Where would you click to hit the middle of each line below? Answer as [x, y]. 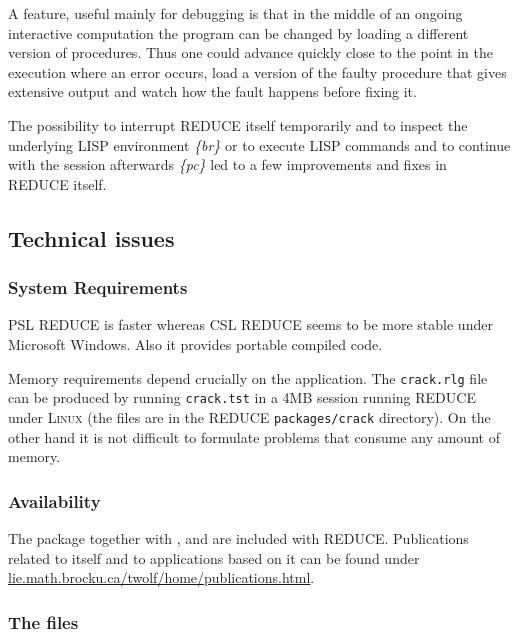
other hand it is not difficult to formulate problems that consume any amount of [254, 436]
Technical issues [91, 237]
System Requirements [98, 287]
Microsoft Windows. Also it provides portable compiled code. [195, 343]
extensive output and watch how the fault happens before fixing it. [212, 91]
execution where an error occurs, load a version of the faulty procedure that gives [257, 71]
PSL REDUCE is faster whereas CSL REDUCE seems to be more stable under [250, 324]
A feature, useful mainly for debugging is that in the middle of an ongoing [235, 13]
